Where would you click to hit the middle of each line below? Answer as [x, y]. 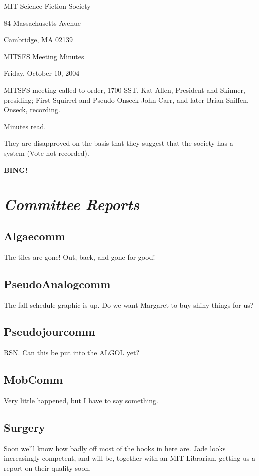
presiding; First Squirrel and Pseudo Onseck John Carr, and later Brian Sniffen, [126, 100]
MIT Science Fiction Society [47, 6]
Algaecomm [35, 236]
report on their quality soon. [48, 468]
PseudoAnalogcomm [57, 283]
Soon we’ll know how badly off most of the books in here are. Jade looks [115, 448]
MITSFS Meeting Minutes [44, 56]
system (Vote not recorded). [47, 153]
